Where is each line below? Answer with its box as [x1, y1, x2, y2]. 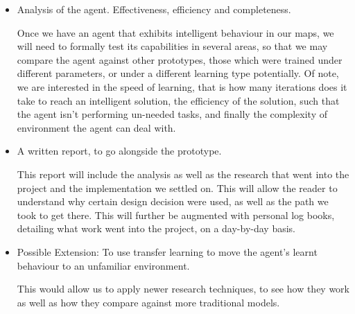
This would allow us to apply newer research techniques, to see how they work [17, 281, 350, 296]
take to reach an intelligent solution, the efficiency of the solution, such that [17, 93, 340, 107]
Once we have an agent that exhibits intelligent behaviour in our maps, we [17, 25, 334, 40]
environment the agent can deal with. [17, 120, 176, 134]
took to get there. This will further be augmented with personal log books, [17, 207, 335, 222]
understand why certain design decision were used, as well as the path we [17, 194, 329, 209]
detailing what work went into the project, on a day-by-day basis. [17, 221, 295, 236]
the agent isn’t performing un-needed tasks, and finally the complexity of [17, 107, 327, 121]
